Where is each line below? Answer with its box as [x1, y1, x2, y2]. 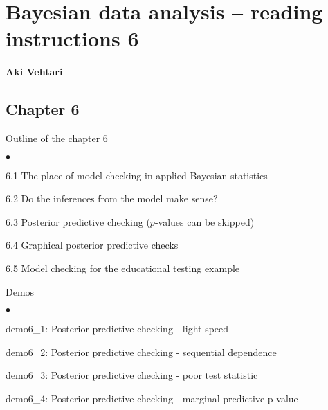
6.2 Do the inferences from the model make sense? [6, 191, 218, 206]
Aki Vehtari [6, 64, 63, 79]
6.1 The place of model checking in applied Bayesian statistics [6, 168, 268, 182]
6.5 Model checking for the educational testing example [6, 261, 240, 276]
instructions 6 [6, 24, 139, 53]
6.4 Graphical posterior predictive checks [6, 238, 179, 252]
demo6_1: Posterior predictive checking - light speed [6, 321, 229, 336]
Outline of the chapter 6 [6, 131, 108, 145]
